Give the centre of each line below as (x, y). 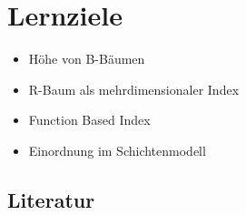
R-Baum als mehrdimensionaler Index (134, 89)
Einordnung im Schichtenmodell (117, 150)
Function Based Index (89, 120)
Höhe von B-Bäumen (87, 59)
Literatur (51, 199)
